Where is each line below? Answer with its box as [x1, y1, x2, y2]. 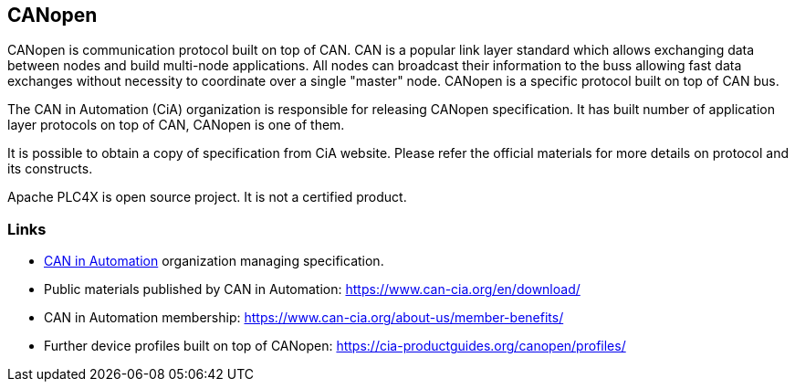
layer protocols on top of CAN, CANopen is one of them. [7, 117, 345, 133]
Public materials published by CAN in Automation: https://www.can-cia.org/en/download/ [44, 281, 581, 298]
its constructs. [7, 161, 93, 177]
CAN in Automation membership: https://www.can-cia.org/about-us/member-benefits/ [44, 310, 564, 326]
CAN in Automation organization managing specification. [44, 253, 384, 269]
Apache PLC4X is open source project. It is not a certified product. [7, 189, 407, 205]
